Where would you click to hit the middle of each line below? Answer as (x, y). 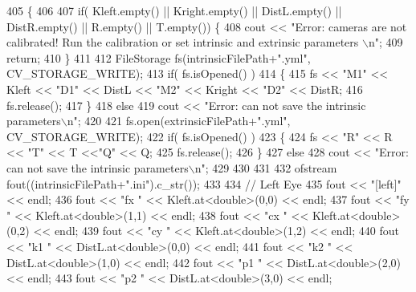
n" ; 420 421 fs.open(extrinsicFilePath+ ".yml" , (179, 121)
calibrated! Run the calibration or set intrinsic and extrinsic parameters (183, 42)
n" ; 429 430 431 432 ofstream (266, 167)
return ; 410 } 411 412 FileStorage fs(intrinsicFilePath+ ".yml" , (159, 57)
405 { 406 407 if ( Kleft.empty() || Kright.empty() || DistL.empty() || (174, 10)
